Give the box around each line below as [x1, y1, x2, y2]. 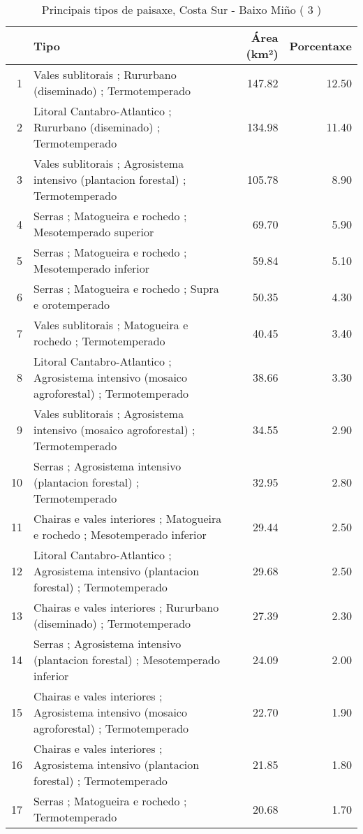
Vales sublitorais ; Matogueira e [34, 317, 188, 333]
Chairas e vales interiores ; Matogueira [34, 510, 222, 526]
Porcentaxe [289, 37, 352, 54]
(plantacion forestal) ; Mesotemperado [34, 652, 220, 668]
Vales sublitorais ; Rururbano [34, 66, 177, 82]
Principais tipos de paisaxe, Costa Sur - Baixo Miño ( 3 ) [41, 1, 322, 17]
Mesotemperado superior [34, 224, 154, 240]
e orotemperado [34, 296, 110, 312]
